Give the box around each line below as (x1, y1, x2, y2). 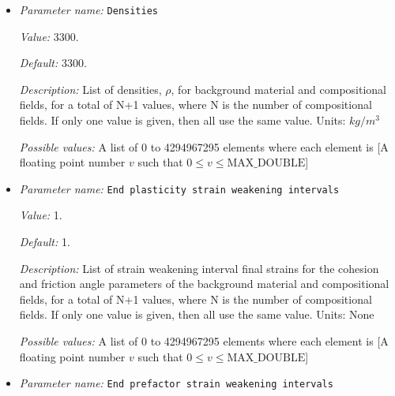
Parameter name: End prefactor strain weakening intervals (19, 375, 333, 391)
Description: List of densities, (19, 80, 162, 97)
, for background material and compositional (171, 80, 387, 97)
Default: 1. (19, 233, 70, 250)
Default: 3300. (19, 54, 87, 71)
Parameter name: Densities (19, 2, 159, 17)
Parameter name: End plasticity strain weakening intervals (19, 180, 340, 196)
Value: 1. (19, 207, 62, 223)
